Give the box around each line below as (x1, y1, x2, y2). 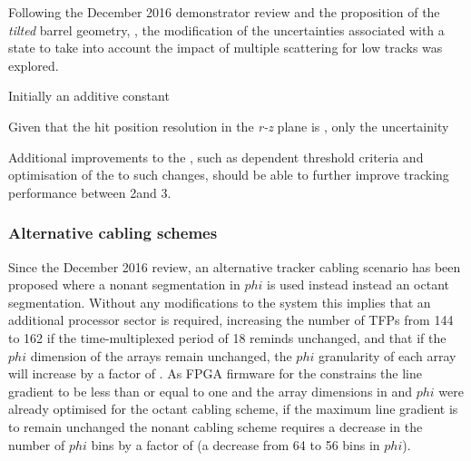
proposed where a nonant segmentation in (8, 275, 240, 294)
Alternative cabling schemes (8, 221, 218, 244)
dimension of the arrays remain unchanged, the (30, 346, 292, 365)
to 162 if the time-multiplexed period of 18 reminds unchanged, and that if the (8, 328, 446, 347)
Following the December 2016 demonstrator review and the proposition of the (8, 3, 440, 21)
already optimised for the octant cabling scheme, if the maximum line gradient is (8, 399, 458, 418)
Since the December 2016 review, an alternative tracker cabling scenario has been (8, 257, 461, 276)
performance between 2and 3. (8, 182, 172, 201)
